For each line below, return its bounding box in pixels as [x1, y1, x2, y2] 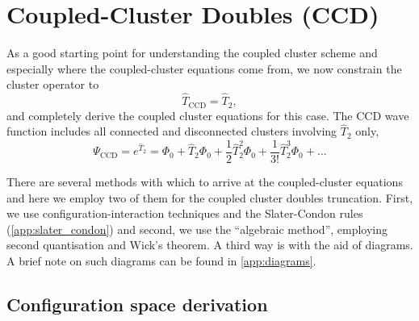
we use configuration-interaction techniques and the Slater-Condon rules [6, 205, 363, 222]
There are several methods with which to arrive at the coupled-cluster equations [6, 173, 403, 190]
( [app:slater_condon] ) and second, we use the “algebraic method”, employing [6, 220, 388, 237]
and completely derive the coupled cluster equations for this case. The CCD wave [6, 106, 409, 123]
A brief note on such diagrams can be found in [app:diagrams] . [6, 252, 316, 269]
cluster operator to [6, 76, 99, 93]
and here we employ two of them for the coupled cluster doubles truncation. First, [6, 189, 413, 206]
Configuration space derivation [6, 292, 268, 316]
